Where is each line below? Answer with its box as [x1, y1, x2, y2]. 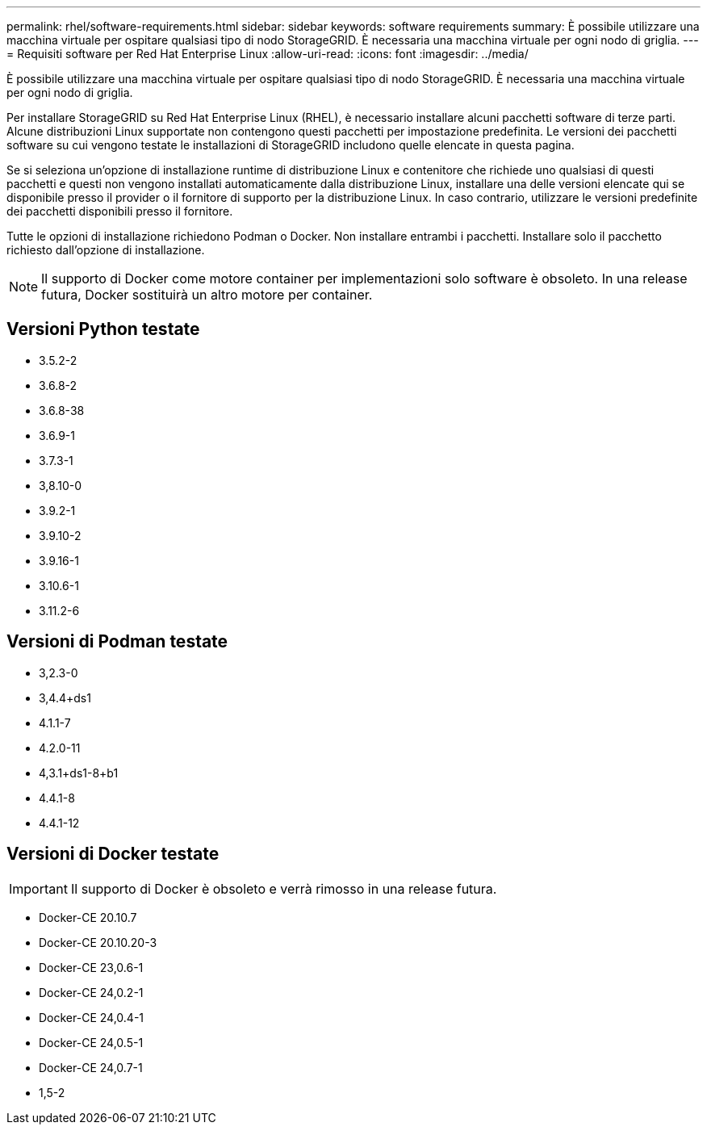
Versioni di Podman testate [6, 631, 228, 652]
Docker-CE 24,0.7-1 [39, 1060, 143, 1074]
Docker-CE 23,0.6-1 [39, 960, 144, 974]
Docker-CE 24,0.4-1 [39, 1010, 144, 1024]
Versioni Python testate [6, 319, 200, 340]
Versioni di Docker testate [6, 844, 220, 865]
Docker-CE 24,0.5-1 [39, 1035, 144, 1049]
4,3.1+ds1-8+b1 [39, 765, 119, 780]
